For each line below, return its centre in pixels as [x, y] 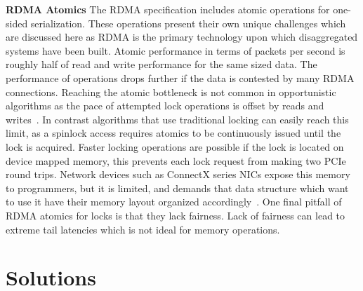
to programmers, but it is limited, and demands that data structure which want [177, 188]
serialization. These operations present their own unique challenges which [188, 23]
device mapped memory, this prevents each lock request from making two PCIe [176, 160]
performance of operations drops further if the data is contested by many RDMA [180, 77]
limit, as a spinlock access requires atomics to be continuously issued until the [173, 133]
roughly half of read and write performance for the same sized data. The [161, 64]
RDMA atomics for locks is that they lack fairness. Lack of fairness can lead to [176, 215]
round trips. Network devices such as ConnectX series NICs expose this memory [178, 174]
